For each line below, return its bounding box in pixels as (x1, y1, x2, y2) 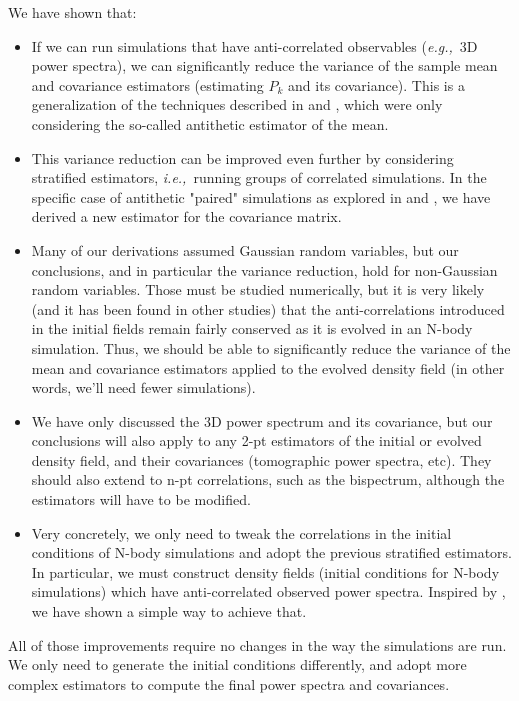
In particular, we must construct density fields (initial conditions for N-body (31, 561, 500, 582)
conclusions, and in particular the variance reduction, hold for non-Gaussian (31, 259, 498, 280)
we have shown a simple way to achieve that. (31, 601, 307, 622)
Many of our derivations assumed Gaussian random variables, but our (31, 239, 459, 260)
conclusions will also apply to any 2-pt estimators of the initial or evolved (31, 430, 482, 451)
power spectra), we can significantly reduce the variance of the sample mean (31, 55, 498, 76)
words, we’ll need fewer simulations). (31, 377, 256, 398)
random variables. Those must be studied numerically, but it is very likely (31, 279, 485, 300)
